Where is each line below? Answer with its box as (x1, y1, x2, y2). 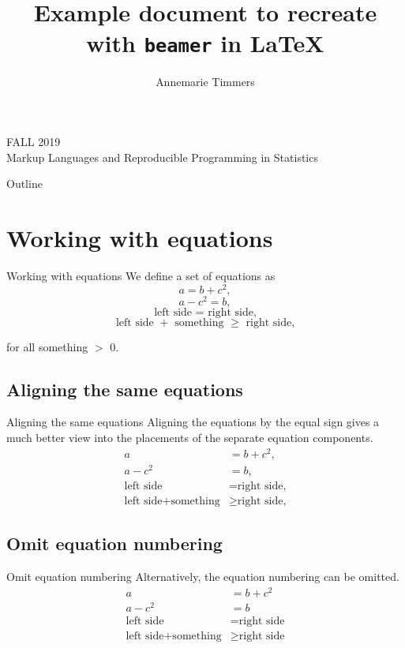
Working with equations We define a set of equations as (6, 267, 276, 283)
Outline (6, 175, 43, 192)
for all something (6, 338, 88, 354)
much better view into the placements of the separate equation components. (6, 429, 373, 446)
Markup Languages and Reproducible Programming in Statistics (6, 148, 318, 165)
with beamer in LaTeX (86, 27, 324, 59)
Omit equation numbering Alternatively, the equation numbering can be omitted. (6, 568, 399, 585)
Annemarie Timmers (156, 73, 255, 90)
